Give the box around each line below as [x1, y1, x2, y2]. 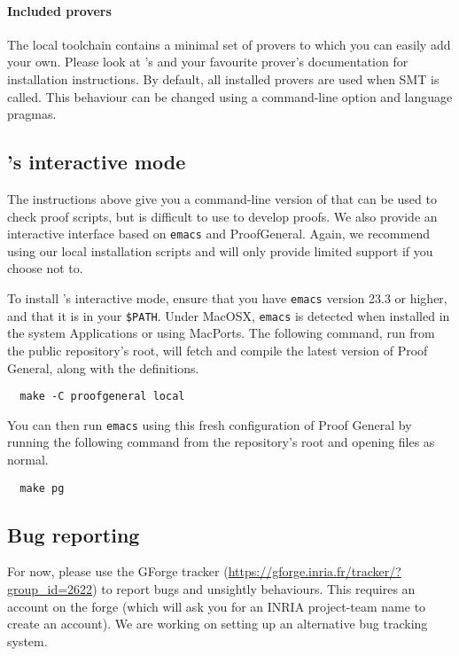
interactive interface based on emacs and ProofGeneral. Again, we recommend [7, 224, 430, 243]
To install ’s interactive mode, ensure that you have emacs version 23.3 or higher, [7, 289, 447, 307]
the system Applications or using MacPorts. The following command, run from [7, 324, 435, 342]
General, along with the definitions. [7, 358, 199, 377]
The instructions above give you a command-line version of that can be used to [7, 189, 437, 207]
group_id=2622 [7, 580, 93, 598]
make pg [19, 481, 65, 495]
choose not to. [7, 259, 83, 277]
